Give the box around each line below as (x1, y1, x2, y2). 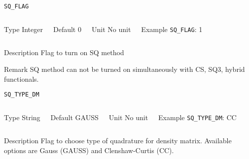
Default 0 (53, 24, 81, 34)
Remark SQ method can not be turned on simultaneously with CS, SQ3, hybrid (4, 64, 245, 74)
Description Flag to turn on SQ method (4, 47, 124, 58)
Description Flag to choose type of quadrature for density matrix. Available (4, 135, 232, 146)
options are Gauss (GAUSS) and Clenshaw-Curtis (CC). (4, 145, 174, 155)
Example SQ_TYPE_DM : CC (158, 112, 237, 122)
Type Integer (4, 24, 43, 34)
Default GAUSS (50, 112, 99, 122)
